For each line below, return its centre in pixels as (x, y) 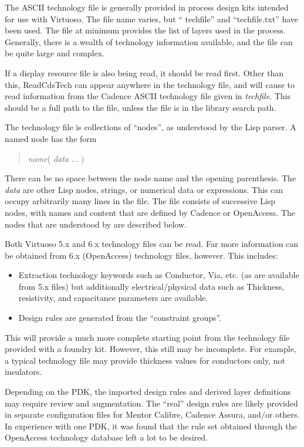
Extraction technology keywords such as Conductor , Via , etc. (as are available (159, 275)
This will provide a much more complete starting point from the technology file (147, 337)
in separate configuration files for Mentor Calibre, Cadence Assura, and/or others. (152, 414)
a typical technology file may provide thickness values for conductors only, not (145, 360)
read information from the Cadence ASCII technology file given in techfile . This (148, 96)
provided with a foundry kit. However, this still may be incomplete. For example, (151, 349)
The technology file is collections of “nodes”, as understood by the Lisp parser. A (151, 127)
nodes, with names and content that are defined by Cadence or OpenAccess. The (150, 212)
